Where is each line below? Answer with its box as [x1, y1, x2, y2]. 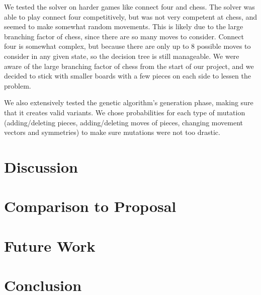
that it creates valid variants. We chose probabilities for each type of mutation [4, 107, 245, 117]
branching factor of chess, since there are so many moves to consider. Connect [4, 31, 244, 41]
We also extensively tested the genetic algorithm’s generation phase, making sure [4, 97, 253, 108]
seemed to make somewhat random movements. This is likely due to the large [4, 21, 243, 32]
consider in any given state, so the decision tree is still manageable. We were [4, 50, 239, 61]
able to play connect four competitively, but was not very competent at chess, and [4, 11, 257, 22]
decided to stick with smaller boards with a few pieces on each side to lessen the [4, 70, 251, 81]
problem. [4, 80, 31, 91]
